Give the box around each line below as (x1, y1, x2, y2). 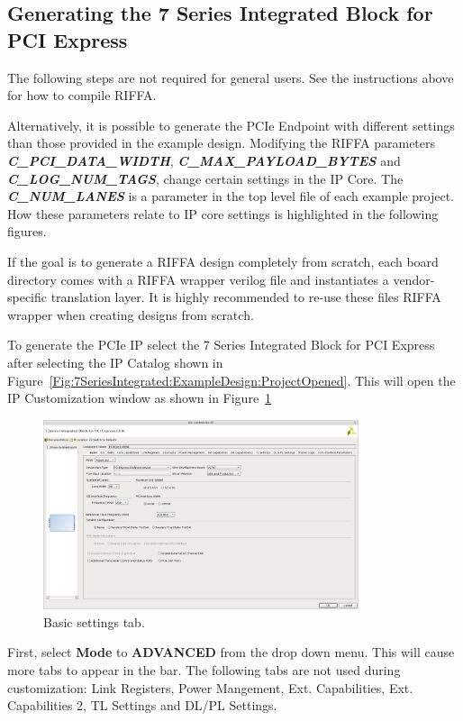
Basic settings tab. (43, 612, 145, 631)
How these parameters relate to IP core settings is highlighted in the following (7, 204, 439, 223)
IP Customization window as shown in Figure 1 (7, 388, 272, 407)
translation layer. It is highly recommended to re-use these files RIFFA (50, 287, 441, 306)
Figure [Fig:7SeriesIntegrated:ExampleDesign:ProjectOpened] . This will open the (7, 370, 456, 389)
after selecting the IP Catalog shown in (7, 352, 223, 371)
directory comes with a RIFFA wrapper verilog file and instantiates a (7, 269, 389, 288)
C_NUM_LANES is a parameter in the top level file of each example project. (7, 187, 454, 205)
